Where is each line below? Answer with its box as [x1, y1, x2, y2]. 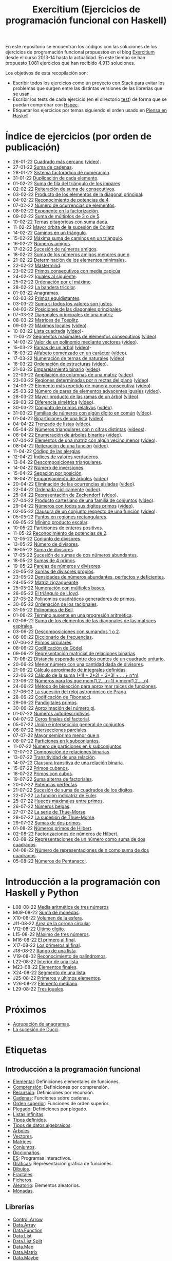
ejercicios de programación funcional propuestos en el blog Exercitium [5, 49, 155, 55]
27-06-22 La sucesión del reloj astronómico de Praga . [12, 689, 127, 695]
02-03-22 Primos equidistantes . [12, 295, 81, 301]
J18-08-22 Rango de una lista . [12, 948, 77, 954]
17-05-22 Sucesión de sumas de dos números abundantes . [12, 552, 139, 559]
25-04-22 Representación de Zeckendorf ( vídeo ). [12, 492, 118, 498]
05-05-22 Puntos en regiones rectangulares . [12, 514, 108, 520]
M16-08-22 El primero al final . [12, 937, 76, 943]
